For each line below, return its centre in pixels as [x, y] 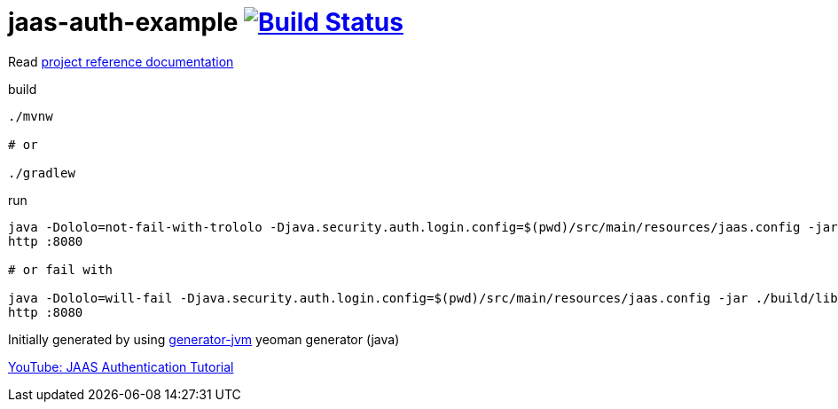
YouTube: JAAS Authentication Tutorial [121, 366]
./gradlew [42, 173]
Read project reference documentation [121, 61]
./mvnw [31, 116]
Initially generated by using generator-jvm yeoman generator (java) [204, 339]
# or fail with [61, 269]
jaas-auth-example [123, 22]
